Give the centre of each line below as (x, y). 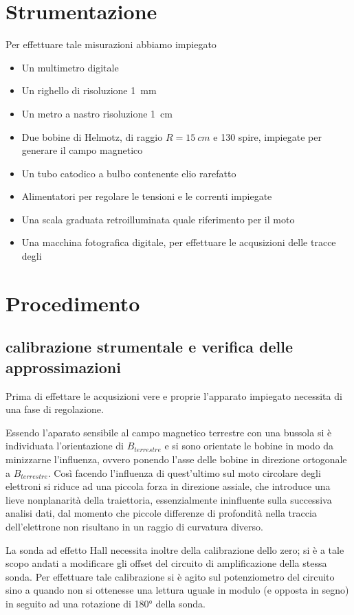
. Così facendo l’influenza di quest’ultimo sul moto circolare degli (184, 472)
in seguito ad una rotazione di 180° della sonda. (106, 603)
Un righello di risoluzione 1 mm (89, 90)
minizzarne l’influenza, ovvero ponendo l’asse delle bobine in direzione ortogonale (176, 459)
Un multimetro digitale (70, 67)
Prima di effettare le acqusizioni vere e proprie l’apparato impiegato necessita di (174, 395)
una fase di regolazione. (55, 409)
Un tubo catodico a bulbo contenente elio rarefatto (129, 173)
